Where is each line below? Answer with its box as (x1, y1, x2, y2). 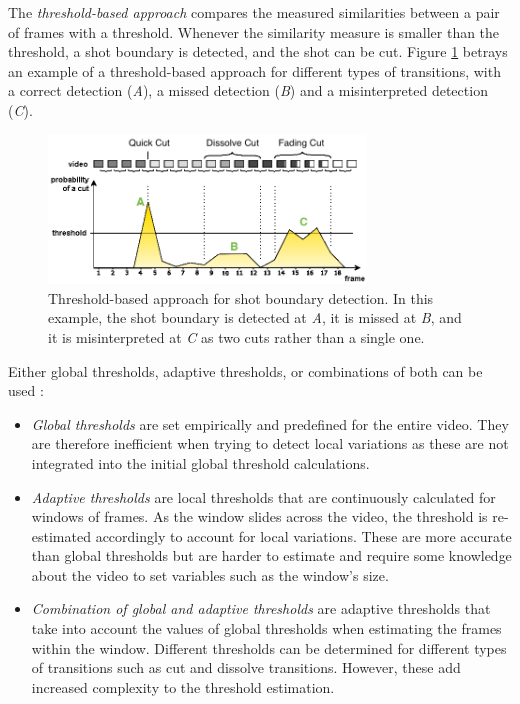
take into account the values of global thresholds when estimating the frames (31, 618, 502, 639)
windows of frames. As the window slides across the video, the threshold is (31, 506, 488, 527)
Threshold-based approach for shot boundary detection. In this (48, 287, 434, 308)
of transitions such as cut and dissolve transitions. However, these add (31, 657, 461, 678)
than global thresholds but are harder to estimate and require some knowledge (31, 545, 512, 566)
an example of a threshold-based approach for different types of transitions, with (8, 60, 501, 81)
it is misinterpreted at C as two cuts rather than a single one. (48, 326, 425, 347)
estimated (31, 525, 91, 546)
